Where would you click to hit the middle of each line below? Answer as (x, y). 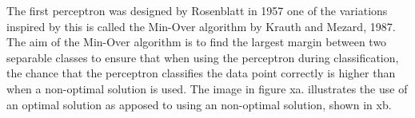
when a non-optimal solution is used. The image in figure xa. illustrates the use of (207, 88)
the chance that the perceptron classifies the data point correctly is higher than (201, 73)
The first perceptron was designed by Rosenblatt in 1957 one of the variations (197, 10)
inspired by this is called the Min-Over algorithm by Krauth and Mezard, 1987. (201, 26)
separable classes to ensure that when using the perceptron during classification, (203, 57)
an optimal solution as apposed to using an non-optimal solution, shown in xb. (199, 104)
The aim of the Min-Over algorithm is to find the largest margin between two (197, 42)
